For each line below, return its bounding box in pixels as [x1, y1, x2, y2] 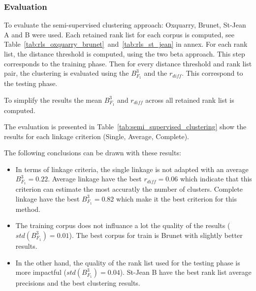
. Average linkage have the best [48, 174, 142, 184]
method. [15, 204, 40, 214]
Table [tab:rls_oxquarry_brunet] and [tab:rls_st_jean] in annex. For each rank [4, 39, 248, 49]
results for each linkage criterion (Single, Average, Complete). [4, 131, 190, 141]
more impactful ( [15, 267, 66, 277]
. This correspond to [182, 68, 243, 78]
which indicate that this [180, 174, 252, 184]
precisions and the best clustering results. [15, 278, 140, 288]
